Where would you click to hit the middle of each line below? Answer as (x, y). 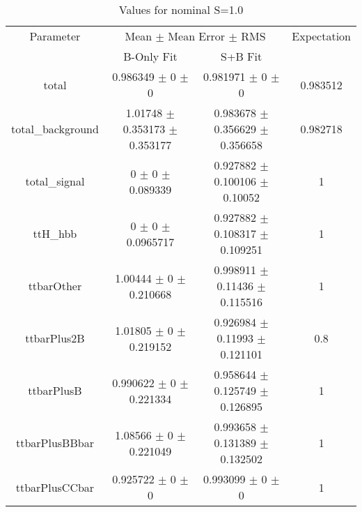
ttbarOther (55, 286)
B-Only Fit (150, 56)
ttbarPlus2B (55, 338)
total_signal (55, 181)
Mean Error (197, 36)
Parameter (55, 36)
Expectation (321, 36)
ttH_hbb (55, 233)
